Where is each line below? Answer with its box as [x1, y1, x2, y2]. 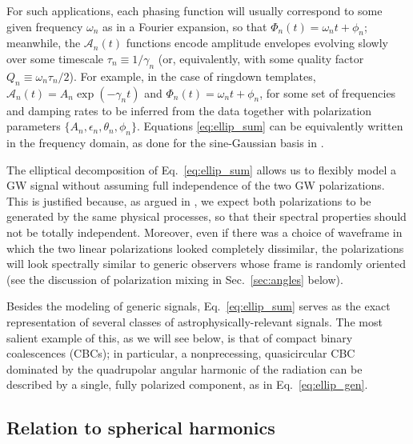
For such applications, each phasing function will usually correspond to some [6, 2, 383, 18]
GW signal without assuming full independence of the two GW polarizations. [6, 177, 385, 194]
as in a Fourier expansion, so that [102, 18, 267, 34]
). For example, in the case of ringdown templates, [69, 67, 316, 84]
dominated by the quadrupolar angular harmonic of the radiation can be [6, 360, 363, 377]
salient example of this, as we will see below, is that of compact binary [6, 329, 353, 346]
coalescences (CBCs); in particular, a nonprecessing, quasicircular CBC [6, 345, 355, 362]
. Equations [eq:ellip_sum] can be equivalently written [137, 118, 403, 134]
